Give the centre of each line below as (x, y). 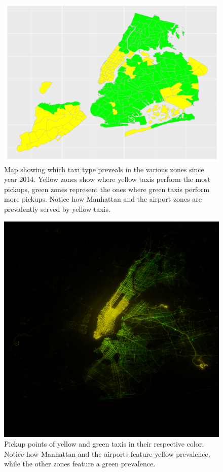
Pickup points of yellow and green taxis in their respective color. (104, 444)
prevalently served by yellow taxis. (57, 209)
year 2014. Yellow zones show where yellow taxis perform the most (107, 179)
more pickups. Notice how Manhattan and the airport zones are (103, 199)
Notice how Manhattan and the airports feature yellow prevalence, (107, 453)
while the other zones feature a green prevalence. (80, 464)
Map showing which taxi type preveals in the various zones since (104, 169)
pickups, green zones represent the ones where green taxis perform (107, 189)
